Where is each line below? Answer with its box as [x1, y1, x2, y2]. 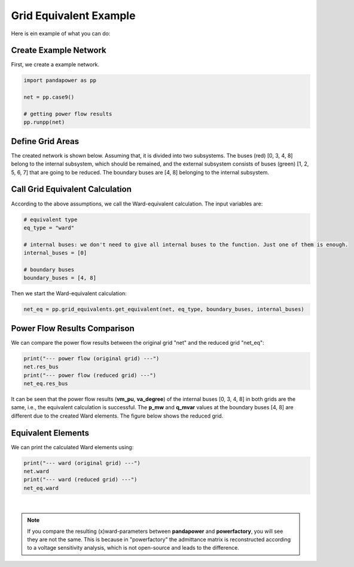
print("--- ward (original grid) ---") [23, 459, 141, 466]
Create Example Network [11, 45, 107, 56]
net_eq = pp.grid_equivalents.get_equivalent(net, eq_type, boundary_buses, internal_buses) [23, 306, 304, 313]
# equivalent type [23, 216, 78, 223]
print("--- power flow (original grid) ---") [23, 355, 160, 361]
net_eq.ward [23, 485, 59, 491]
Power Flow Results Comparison [11, 323, 135, 333]
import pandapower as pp [23, 77, 97, 84]
